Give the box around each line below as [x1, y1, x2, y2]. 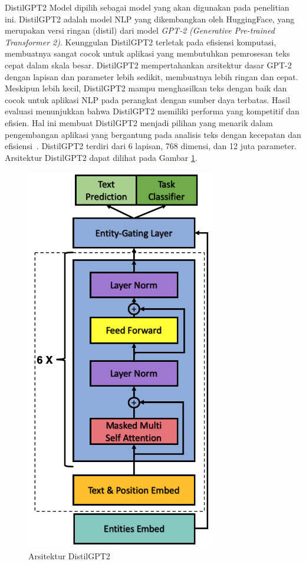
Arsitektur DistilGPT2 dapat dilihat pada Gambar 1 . [5, 151, 198, 163]
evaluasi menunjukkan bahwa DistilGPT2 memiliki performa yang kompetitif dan [5, 105, 300, 117]
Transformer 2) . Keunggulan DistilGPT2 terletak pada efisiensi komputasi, [5, 35, 277, 48]
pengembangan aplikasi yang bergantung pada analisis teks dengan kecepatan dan [5, 128, 301, 140]
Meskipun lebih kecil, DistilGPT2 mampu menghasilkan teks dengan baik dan [5, 82, 287, 94]
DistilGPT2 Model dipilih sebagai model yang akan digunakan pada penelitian [5, 1, 289, 13]
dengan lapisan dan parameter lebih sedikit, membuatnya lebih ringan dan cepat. [5, 70, 298, 83]
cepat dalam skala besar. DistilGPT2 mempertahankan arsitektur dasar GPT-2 [5, 58, 292, 71]
